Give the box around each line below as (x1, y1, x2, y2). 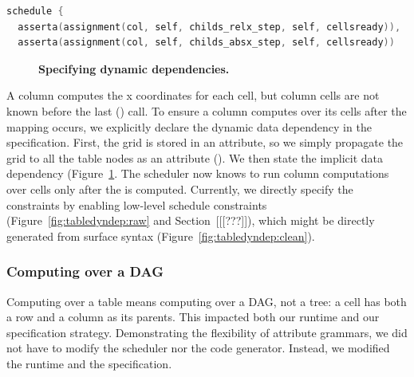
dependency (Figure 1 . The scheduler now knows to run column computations (6, 165, 389, 182)
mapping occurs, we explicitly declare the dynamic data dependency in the (6, 118, 372, 135)
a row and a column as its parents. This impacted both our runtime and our (6, 308, 380, 325)
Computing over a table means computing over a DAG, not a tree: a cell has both (6, 293, 407, 309)
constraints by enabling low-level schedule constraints (6, 196, 267, 213)
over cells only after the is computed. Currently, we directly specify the (6, 180, 353, 197)
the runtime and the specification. (6, 355, 172, 371)
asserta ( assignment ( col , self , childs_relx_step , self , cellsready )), (18, 21, 401, 33)
